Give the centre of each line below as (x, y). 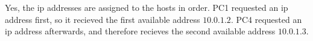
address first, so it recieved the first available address (103, 19)
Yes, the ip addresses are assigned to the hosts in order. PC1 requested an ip (147, 7)
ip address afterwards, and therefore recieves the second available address (140, 31)
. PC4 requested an (266, 19)
